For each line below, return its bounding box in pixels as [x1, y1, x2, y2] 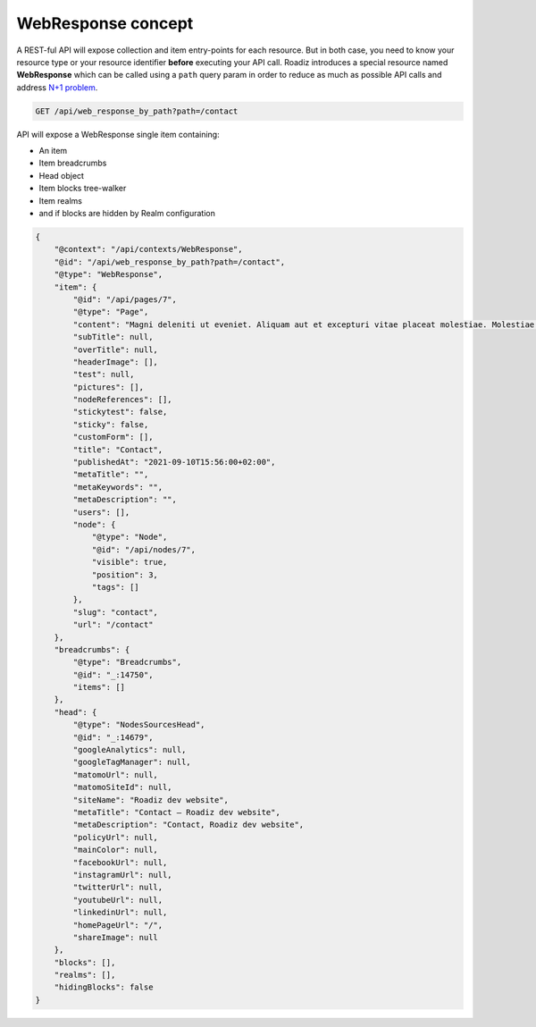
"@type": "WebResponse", [54, 269, 163, 280]
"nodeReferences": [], [72, 394, 173, 405]
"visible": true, [91, 557, 168, 568]
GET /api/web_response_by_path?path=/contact [35, 105, 239, 116]
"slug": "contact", [72, 607, 158, 617]
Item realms [38, 195, 83, 206]
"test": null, [72, 369, 135, 380]
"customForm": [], [72, 432, 154, 442]
